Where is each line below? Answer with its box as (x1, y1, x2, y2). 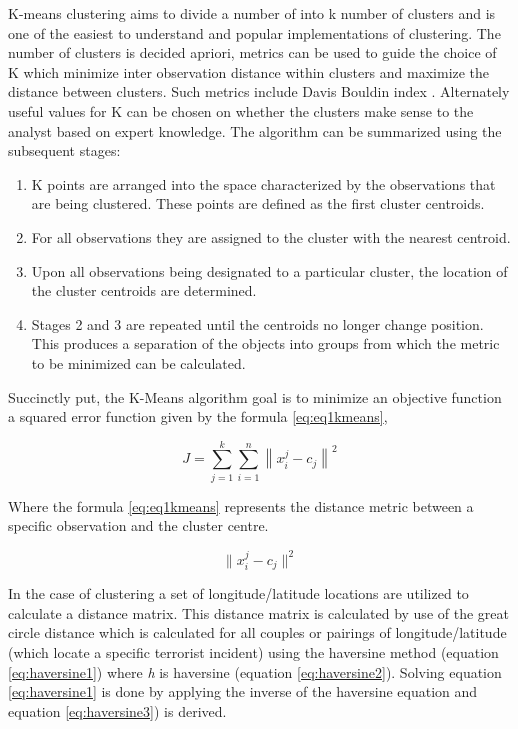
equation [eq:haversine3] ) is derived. (8, 700, 227, 721)
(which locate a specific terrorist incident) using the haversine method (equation (8, 642, 499, 663)
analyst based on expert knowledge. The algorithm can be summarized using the (8, 120, 502, 141)
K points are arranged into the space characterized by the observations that (31, 173, 496, 194)
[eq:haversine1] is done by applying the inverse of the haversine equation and (8, 681, 478, 702)
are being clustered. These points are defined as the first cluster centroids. (31, 193, 485, 214)
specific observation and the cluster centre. (8, 515, 269, 536)
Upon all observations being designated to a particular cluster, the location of (31, 260, 508, 281)
